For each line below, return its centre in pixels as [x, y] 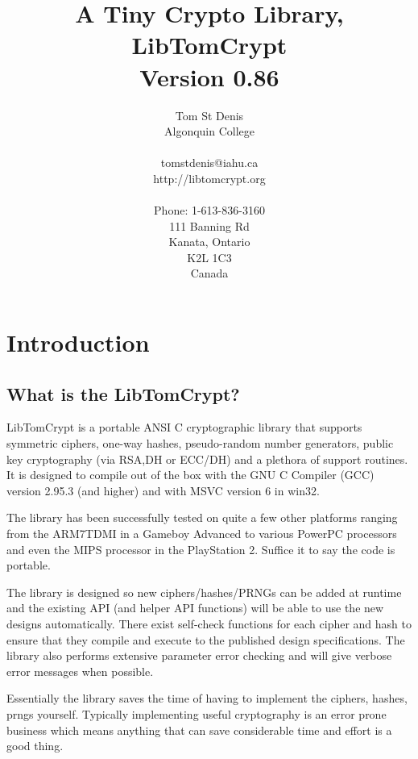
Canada [209, 273]
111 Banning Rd [209, 225]
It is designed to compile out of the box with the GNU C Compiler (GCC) [190, 475]
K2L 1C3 [209, 257]
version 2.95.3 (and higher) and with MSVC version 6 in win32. [163, 490]
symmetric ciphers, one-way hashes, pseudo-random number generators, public [200, 443]
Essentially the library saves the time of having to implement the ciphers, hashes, [207, 698]
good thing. [35, 746]
